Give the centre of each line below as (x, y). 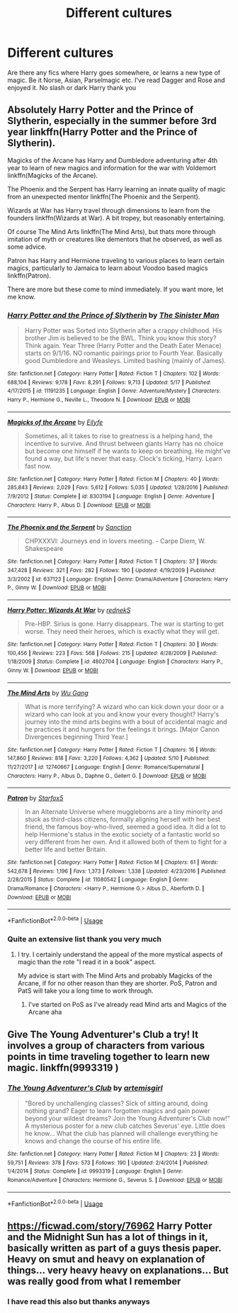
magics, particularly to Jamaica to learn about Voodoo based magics (108, 268)
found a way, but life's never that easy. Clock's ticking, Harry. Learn (124, 458)
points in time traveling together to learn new (109, 1057)
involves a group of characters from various (106, 1045)
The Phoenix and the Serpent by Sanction (70, 527)
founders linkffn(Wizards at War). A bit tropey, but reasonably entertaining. (116, 218)
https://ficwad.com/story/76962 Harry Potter (110, 1225)
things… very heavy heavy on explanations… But (118, 1270)
